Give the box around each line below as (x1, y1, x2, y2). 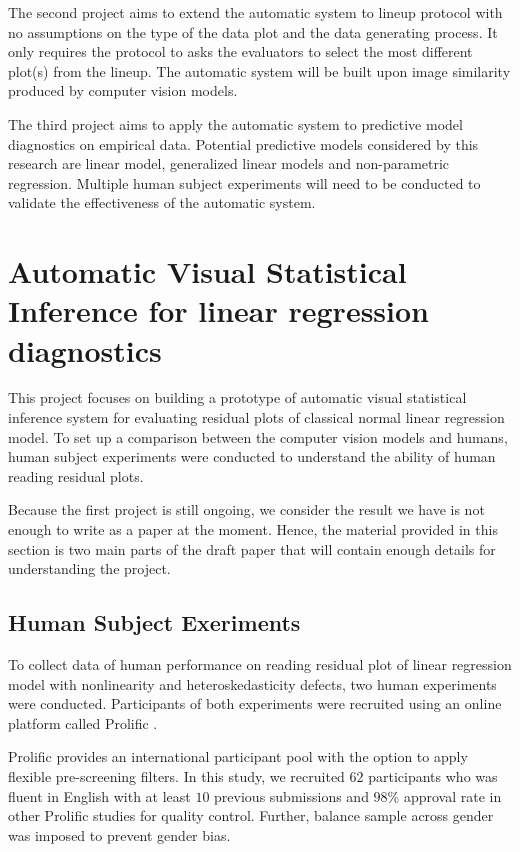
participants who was (368, 765, 498, 786)
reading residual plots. (8, 465, 144, 486)
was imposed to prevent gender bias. (8, 824, 231, 845)
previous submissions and (214, 785, 369, 806)
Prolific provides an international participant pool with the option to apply (8, 746, 468, 767)
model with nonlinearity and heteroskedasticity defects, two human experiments (8, 673, 497, 694)
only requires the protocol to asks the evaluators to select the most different (8, 41, 473, 62)
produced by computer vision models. (8, 80, 238, 101)
